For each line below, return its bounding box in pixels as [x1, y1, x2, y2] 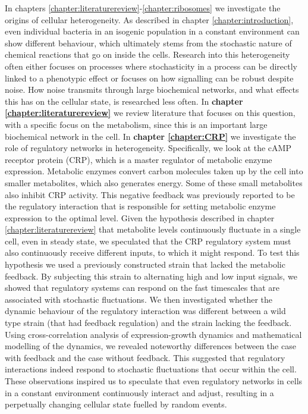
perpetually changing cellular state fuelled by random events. [5, 398, 227, 410]
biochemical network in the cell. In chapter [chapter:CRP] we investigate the [5, 130, 296, 142]
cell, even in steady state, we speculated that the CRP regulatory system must [5, 234, 291, 247]
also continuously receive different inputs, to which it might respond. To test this [5, 246, 300, 259]
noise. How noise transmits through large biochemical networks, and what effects [5, 83, 299, 96]
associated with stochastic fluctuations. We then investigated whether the [5, 293, 273, 305]
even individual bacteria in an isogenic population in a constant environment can [5, 25, 300, 37]
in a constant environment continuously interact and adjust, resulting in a [5, 386, 274, 399]
